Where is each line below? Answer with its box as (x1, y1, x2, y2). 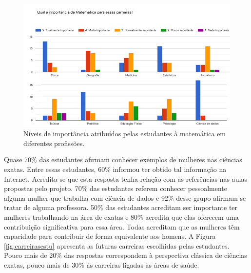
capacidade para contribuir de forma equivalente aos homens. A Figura (4, 231, 216, 241)
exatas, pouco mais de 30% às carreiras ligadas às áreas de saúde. (4, 259, 199, 270)
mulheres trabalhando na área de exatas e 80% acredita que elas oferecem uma (4, 211, 239, 222)
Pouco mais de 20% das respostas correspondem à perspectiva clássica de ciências (4, 250, 247, 260)
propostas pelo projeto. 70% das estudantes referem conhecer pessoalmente (4, 183, 228, 193)
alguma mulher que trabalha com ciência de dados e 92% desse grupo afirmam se (4, 192, 246, 203)
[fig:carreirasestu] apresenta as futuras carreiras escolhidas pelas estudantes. (4, 240, 230, 251)
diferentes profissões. (23, 138, 85, 148)
